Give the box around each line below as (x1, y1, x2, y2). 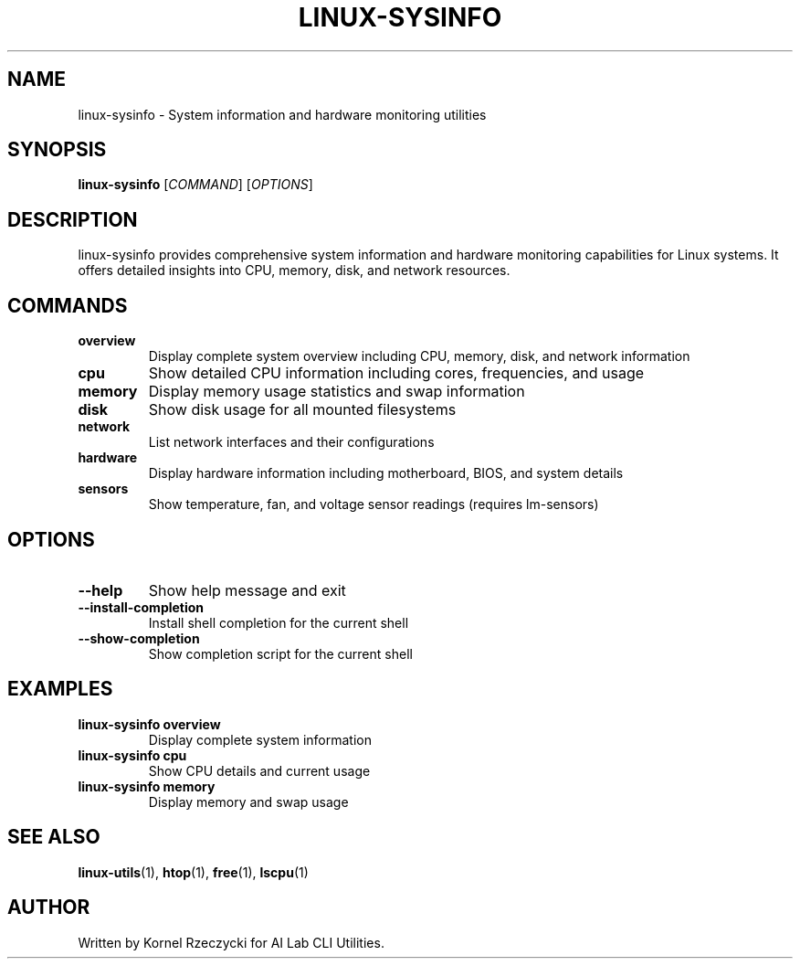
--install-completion (78, 599, 205, 615)
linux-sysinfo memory (78, 778, 216, 794)
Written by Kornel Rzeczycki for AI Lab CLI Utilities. (78, 934, 384, 950)
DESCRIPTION (7, 207, 138, 231)
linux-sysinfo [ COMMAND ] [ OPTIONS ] (78, 176, 313, 193)
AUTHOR (7, 896, 90, 919)
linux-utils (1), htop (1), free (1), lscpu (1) (78, 864, 309, 880)
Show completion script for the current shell (148, 645, 413, 662)
